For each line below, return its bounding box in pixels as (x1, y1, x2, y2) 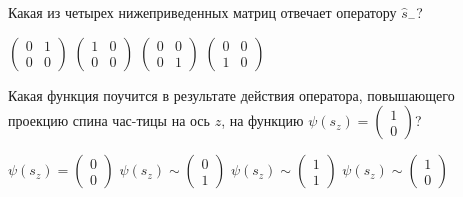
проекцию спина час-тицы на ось (8, 110, 210, 131)
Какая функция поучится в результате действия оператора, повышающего (8, 84, 455, 105)
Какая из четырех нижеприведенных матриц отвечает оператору (8, 2, 397, 22)
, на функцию (221, 110, 304, 131)
